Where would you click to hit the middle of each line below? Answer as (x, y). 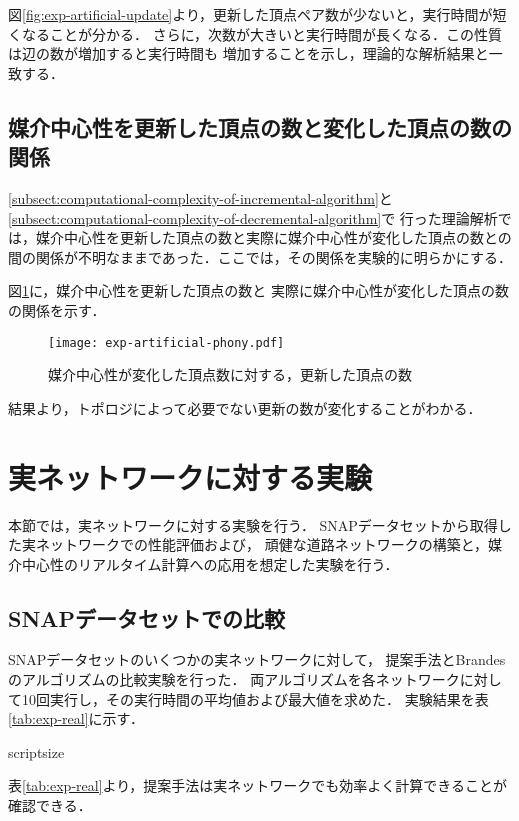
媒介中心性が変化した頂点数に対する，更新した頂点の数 (230, 374)
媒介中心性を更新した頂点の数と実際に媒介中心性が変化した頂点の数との (273, 237)
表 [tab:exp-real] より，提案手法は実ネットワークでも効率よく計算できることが (258, 785)
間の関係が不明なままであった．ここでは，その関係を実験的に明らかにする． (260, 256)
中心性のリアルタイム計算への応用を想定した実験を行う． (210, 563)
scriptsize (36, 751)
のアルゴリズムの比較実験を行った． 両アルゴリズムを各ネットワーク (234, 679)
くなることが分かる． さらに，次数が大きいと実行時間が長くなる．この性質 (255, 33)
